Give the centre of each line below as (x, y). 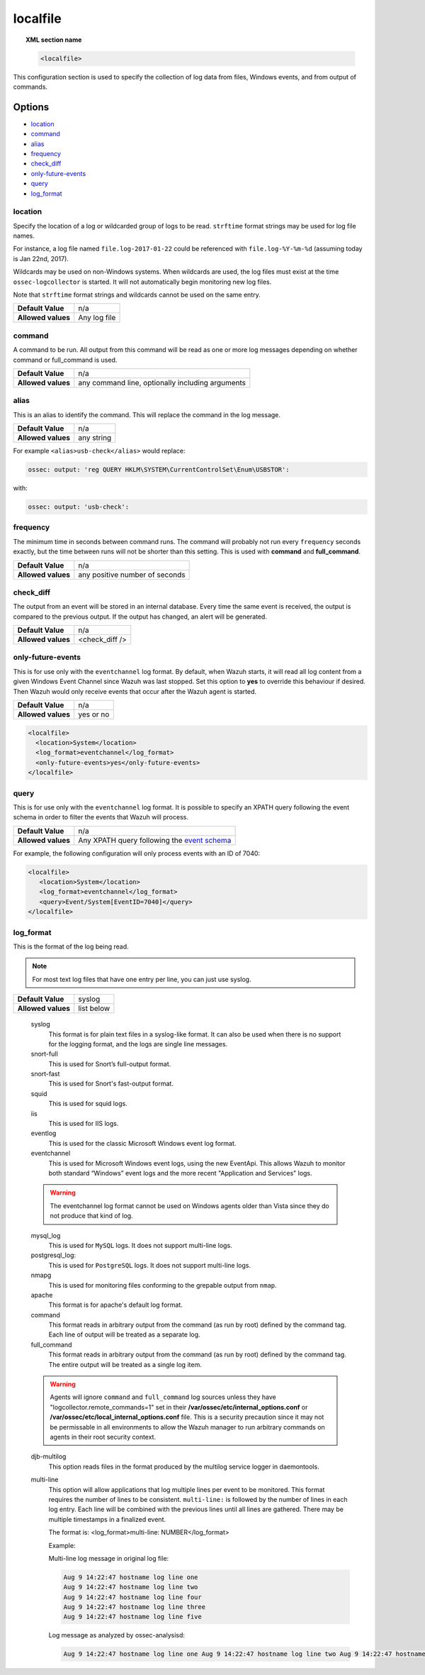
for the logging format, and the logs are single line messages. (138, 1044)
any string (95, 438)
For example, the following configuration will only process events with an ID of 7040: (137, 853)
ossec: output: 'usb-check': (79, 507)
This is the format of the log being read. (71, 946)
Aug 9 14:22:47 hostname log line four (132, 1597)
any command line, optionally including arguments (162, 382)
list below (94, 1009)
